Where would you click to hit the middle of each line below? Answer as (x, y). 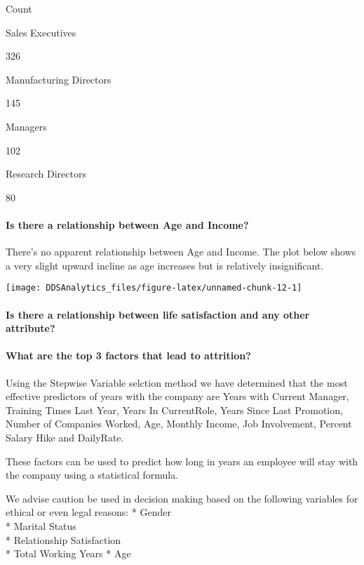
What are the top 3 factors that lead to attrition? (128, 355)
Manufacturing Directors (59, 79)
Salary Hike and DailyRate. (65, 437)
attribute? (31, 328)
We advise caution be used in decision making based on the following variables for (182, 498)
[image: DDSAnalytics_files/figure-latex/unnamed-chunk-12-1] (154, 288)
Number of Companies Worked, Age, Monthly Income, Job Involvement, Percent (179, 424)
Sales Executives (41, 32)
